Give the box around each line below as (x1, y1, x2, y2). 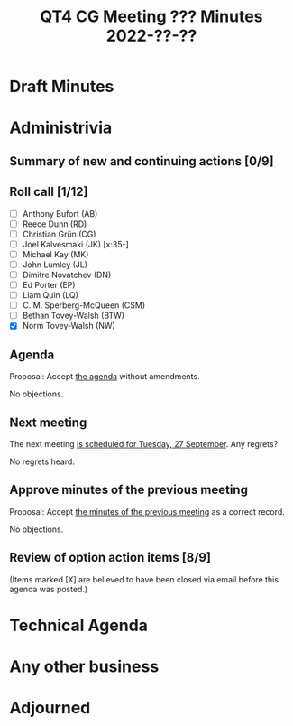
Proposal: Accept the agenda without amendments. (9, 371, 200, 382)
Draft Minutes (9, 77, 114, 97)
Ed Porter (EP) (22, 280, 76, 291)
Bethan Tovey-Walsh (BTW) (22, 310, 124, 321)
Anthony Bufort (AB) (22, 208, 98, 219)
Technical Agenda (9, 615, 149, 636)
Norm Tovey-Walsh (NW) (22, 321, 115, 331)
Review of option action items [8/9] (9, 550, 212, 565)
